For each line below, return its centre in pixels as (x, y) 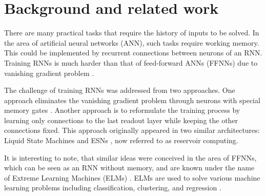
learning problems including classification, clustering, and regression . (113, 188)
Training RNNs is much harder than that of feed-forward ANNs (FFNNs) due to (131, 62)
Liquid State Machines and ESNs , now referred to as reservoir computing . (121, 140)
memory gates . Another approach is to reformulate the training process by (122, 110)
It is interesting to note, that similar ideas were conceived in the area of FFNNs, (130, 157)
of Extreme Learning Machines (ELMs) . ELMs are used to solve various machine (132, 177)
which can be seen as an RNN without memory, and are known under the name (129, 168)
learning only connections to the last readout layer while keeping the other (121, 120)
